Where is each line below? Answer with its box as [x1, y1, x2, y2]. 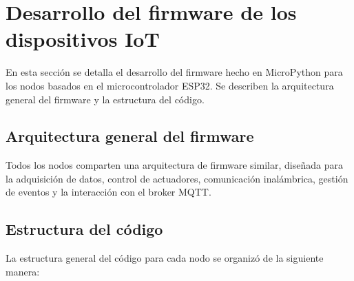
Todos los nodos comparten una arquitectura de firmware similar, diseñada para [6, 158, 343, 172]
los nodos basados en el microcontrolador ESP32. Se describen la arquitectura [6, 78, 334, 92]
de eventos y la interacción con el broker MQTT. [6, 185, 211, 199]
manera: [6, 264, 40, 278]
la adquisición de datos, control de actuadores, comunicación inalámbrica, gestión [6, 171, 348, 185]
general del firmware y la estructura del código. [6, 92, 205, 106]
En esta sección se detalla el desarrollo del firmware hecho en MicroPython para [6, 65, 343, 79]
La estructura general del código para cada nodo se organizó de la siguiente [6, 251, 324, 265]
